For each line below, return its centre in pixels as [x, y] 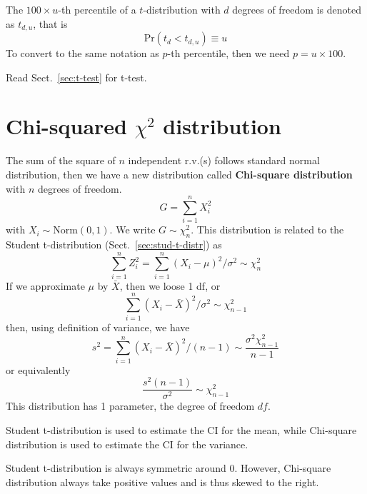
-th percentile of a [97, 9]
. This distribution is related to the [267, 230]
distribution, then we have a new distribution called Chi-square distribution [179, 174]
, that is [50, 23]
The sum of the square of [61, 160]
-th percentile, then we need [228, 53]
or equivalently [38, 369]
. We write [132, 230]
